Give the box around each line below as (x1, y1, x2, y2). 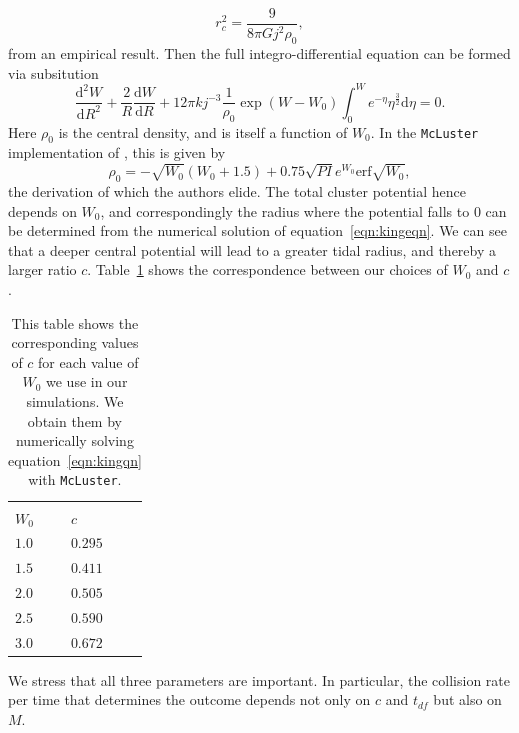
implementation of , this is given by (8, 142, 226, 163)
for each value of (38, 351, 139, 372)
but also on (433, 689, 502, 710)
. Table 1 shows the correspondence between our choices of (87, 259, 448, 280)
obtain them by (27, 410, 122, 431)
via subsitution (8, 62, 99, 83)
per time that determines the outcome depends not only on (8, 689, 371, 710)
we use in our (46, 371, 128, 392)
